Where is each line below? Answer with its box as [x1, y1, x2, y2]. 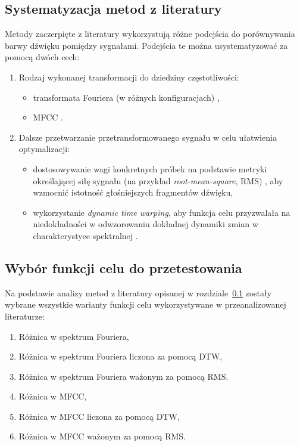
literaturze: [5, 309, 45, 322]
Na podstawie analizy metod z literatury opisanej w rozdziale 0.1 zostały [5, 286, 272, 299]
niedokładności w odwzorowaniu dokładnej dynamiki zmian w [33, 218, 258, 230]
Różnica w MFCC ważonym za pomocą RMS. [18, 430, 186, 442]
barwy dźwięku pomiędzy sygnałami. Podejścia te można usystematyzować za [5, 39, 288, 51]
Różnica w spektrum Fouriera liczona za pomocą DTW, [18, 350, 223, 363]
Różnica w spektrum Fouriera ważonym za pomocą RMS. [18, 370, 229, 382]
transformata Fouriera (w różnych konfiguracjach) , [33, 91, 220, 103]
